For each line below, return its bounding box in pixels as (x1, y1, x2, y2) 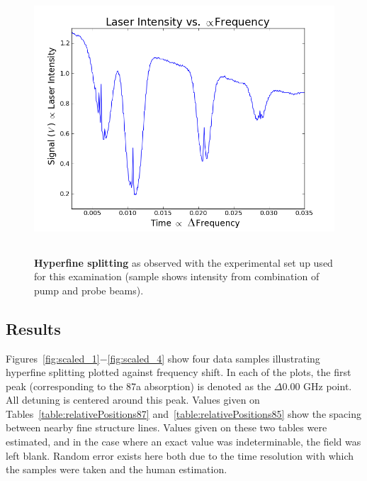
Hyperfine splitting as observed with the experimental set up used (34, 255, 333, 270)
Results (6, 317, 61, 339)
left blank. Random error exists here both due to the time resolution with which (6, 448, 354, 463)
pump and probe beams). (34, 282, 144, 297)
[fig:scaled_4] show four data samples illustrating (107, 350, 320, 365)
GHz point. (303, 378, 352, 393)
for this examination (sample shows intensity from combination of (34, 269, 320, 284)
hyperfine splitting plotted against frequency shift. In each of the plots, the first (6, 365, 351, 380)
